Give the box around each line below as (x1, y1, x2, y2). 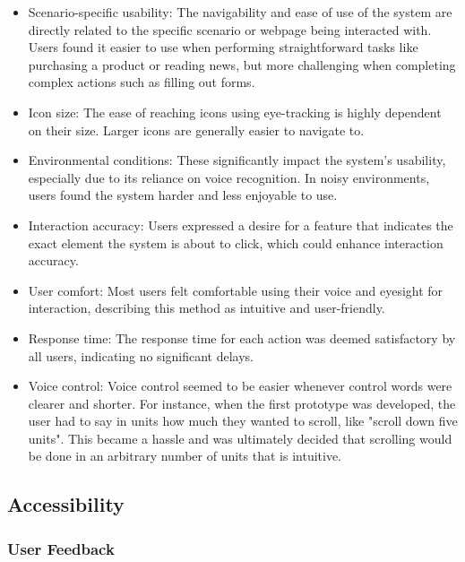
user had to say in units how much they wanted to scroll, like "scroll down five (28, 411, 458, 430)
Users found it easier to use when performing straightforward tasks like (28, 38, 418, 56)
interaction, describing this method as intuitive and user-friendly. (28, 298, 385, 317)
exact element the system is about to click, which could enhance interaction (28, 233, 443, 252)
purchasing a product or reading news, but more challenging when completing (28, 55, 456, 73)
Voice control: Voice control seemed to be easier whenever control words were (28, 376, 452, 395)
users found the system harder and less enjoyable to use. (28, 186, 338, 204)
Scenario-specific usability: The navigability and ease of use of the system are (28, 3, 452, 21)
